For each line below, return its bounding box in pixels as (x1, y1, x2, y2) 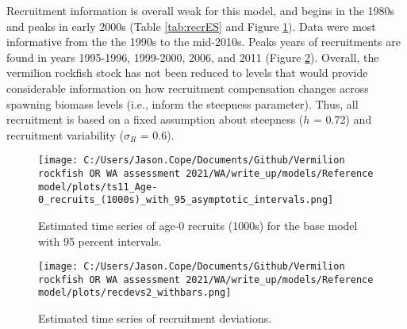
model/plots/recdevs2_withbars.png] (38, 287, 232, 299)
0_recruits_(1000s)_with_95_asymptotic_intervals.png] (38, 194, 334, 206)
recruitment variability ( (6, 126, 124, 143)
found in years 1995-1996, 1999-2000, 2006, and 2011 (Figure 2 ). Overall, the (6, 48, 379, 65)
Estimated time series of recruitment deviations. (38, 310, 272, 327)
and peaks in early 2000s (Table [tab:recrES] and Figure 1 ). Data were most (6, 17, 376, 34)
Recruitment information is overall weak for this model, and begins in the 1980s (6, 2, 395, 18)
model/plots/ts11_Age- (38, 181, 158, 193)
